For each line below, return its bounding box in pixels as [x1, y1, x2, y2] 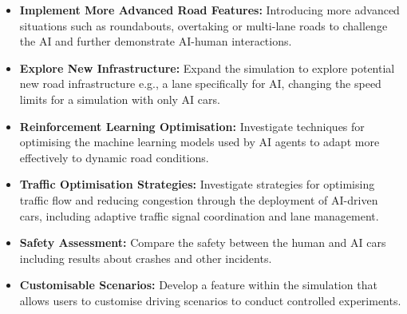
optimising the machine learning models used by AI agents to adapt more [19, 133, 380, 150]
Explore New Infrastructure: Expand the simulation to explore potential [19, 59, 395, 76]
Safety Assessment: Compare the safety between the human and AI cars [19, 234, 386, 251]
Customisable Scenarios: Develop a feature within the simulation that [19, 276, 377, 293]
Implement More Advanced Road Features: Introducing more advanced [19, 2, 400, 18]
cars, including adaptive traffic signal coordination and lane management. [19, 207, 379, 224]
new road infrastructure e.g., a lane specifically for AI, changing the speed [19, 75, 381, 92]
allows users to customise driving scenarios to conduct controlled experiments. [19, 292, 401, 308]
